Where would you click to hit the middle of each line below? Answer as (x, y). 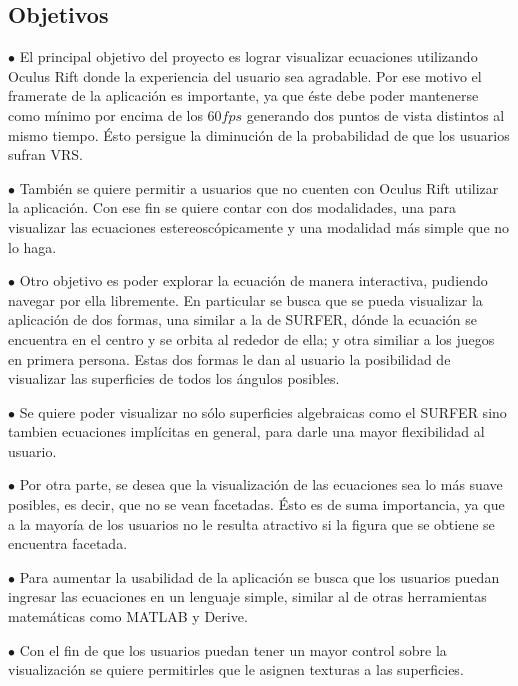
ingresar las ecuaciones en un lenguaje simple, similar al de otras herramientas (247, 596)
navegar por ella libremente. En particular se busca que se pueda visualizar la (245, 299)
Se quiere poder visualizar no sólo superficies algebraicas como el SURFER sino (263, 411)
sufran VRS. (45, 154)
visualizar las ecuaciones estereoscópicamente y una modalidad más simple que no (259, 226)
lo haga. (32, 246)
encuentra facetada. (68, 543)
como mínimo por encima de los (105, 114)
